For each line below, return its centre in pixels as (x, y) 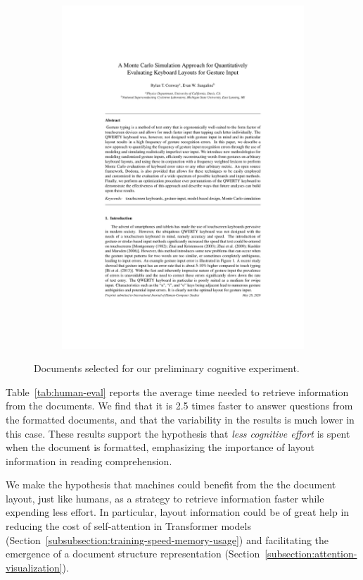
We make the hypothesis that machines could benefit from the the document (171, 485)
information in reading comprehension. (89, 461)
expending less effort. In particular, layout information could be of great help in (178, 512)
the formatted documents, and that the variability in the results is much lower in (180, 419)
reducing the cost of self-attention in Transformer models (128, 526)
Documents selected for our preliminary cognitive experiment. (167, 368)
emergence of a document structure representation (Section (133, 554)
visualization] (34, 567)
